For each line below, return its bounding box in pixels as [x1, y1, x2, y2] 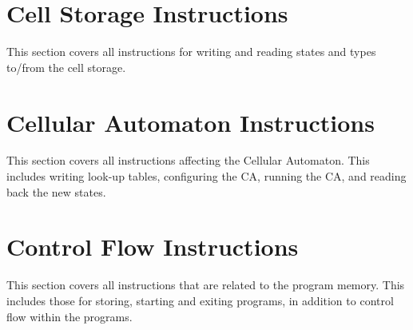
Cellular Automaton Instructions [6, 105, 375, 138]
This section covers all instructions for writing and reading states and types [6, 43, 376, 60]
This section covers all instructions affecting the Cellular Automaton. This [6, 152, 370, 169]
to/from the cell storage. [6, 58, 126, 75]
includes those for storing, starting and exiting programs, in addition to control [6, 292, 394, 308]
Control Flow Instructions [6, 230, 299, 263]
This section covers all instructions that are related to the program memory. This [6, 276, 405, 293]
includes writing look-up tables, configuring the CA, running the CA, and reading [6, 168, 407, 185]
